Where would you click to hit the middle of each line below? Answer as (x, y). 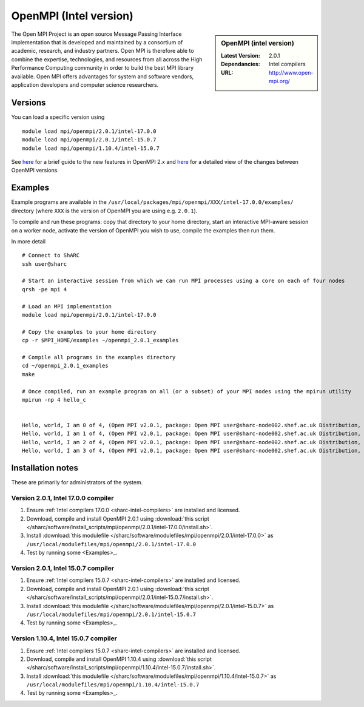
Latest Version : (241, 55)
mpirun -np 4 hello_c (54, 400)
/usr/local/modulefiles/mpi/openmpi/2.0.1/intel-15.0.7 (111, 614)
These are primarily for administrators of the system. (77, 482)
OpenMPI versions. (35, 171)
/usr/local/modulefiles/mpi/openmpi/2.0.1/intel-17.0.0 (111, 544)
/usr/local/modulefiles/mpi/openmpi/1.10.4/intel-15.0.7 (113, 685)
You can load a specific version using (58, 117)
